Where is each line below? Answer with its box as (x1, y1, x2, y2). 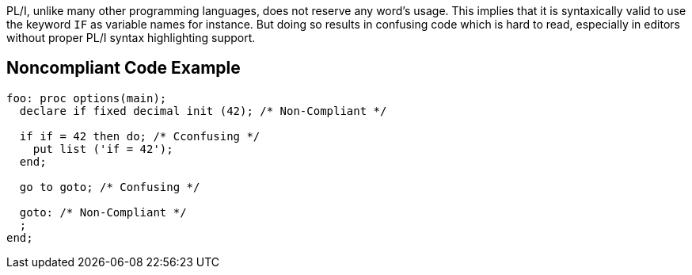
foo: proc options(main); (6, 91, 167, 105)
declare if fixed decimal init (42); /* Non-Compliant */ (19, 104, 387, 117)
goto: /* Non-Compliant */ (19, 205, 187, 219)
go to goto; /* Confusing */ (19, 180, 200, 193)
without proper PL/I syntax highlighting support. (6, 31, 256, 44)
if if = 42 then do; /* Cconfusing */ (19, 129, 260, 143)
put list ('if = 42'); (32, 142, 173, 155)
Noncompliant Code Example (6, 58, 241, 78)
